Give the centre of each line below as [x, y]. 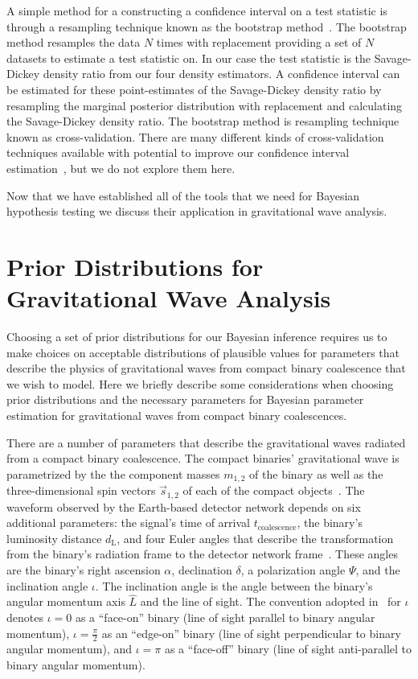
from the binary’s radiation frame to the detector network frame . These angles [202, 554]
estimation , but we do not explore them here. [121, 168]
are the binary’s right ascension [84, 570]
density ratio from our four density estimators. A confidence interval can [221, 74]
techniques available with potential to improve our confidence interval [178, 152]
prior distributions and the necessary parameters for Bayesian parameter [185, 399]
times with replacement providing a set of [259, 42]
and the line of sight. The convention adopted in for [270, 601]
